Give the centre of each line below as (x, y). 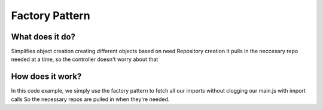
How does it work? (46, 77)
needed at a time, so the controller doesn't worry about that (85, 59)
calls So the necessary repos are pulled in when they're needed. (90, 99)
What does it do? (43, 37)
